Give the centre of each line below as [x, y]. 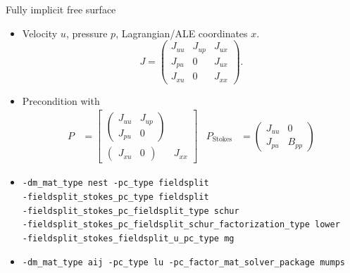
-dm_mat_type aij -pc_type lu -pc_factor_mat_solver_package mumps [183, 263]
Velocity [40, 33]
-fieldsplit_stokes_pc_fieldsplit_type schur [131, 211]
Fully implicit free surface [61, 9]
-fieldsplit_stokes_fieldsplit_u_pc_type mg [128, 238]
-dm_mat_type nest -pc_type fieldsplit [115, 183]
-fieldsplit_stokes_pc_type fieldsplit [115, 197]
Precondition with [61, 100]
